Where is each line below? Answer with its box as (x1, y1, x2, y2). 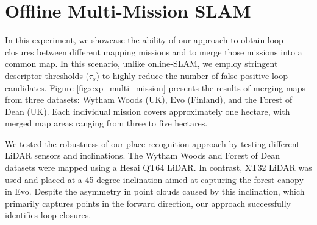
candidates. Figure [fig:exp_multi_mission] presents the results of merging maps (5, 81, 305, 94)
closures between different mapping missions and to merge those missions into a (5, 45, 302, 58)
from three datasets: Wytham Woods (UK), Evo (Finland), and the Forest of (5, 93, 293, 106)
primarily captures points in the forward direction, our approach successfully (5, 196, 291, 209)
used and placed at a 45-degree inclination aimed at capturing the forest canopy (5, 173, 304, 185)
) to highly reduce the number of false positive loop (96, 69, 288, 81)
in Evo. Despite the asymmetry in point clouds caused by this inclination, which (5, 185, 305, 198)
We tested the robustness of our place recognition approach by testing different (5, 137, 300, 150)
